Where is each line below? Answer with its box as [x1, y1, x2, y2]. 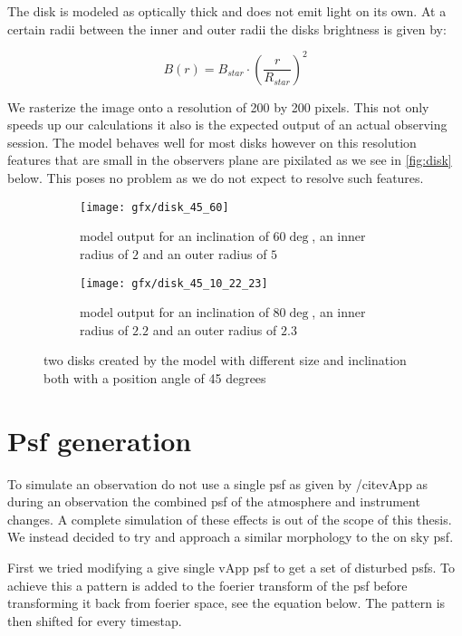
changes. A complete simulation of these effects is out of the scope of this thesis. [7, 509, 452, 528]
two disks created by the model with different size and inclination [43, 351, 407, 370]
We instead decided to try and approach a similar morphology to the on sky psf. [7, 527, 454, 546]
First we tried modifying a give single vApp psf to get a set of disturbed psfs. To [7, 558, 455, 577]
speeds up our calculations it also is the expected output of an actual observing [7, 115, 448, 134]
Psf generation [7, 421, 192, 458]
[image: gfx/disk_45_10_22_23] [80, 276, 268, 290]
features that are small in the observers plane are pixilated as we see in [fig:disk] [7, 150, 452, 169]
